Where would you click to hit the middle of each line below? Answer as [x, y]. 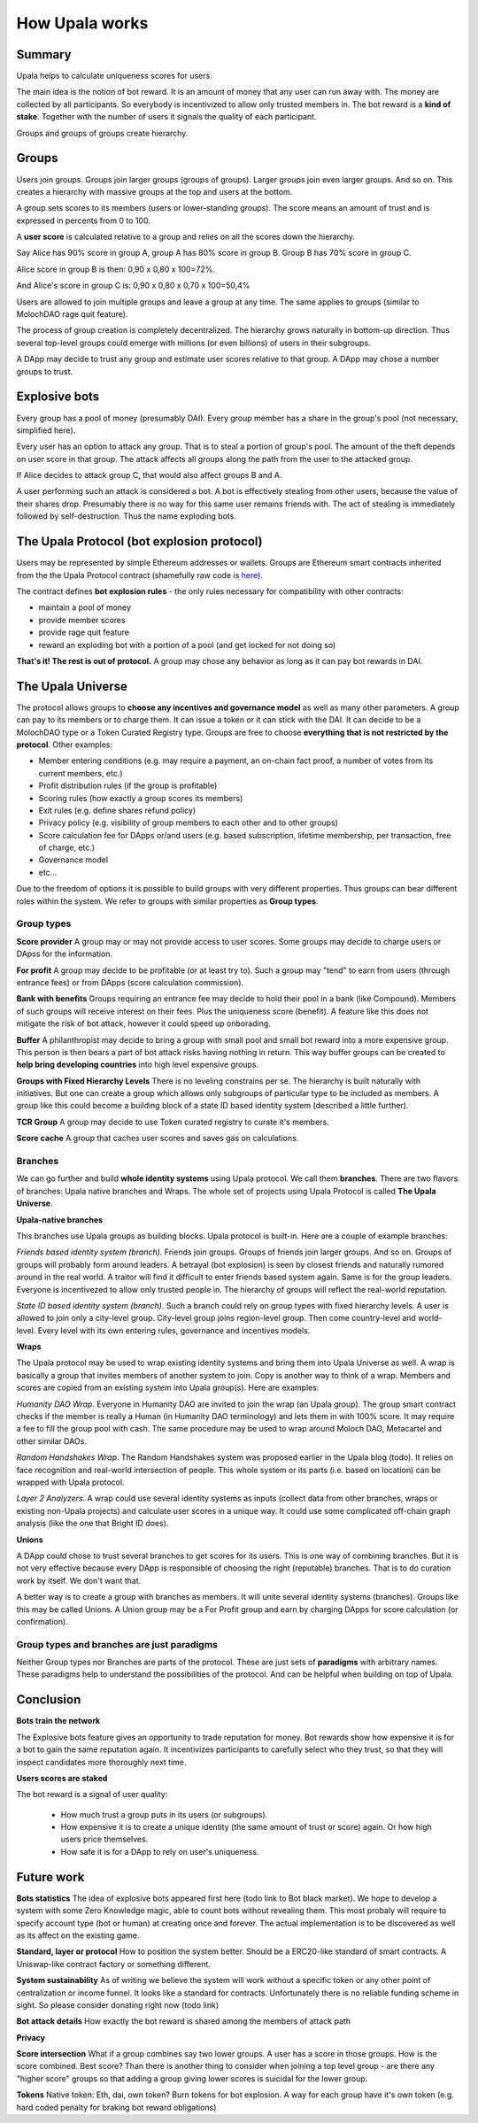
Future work [50, 1877]
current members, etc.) [81, 773]
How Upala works [82, 23]
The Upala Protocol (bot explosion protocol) [139, 541]
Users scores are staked [62, 1778]
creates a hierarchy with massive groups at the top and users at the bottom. [154, 191]
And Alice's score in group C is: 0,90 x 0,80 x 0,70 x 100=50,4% [133, 286]
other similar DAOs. [52, 1441]
